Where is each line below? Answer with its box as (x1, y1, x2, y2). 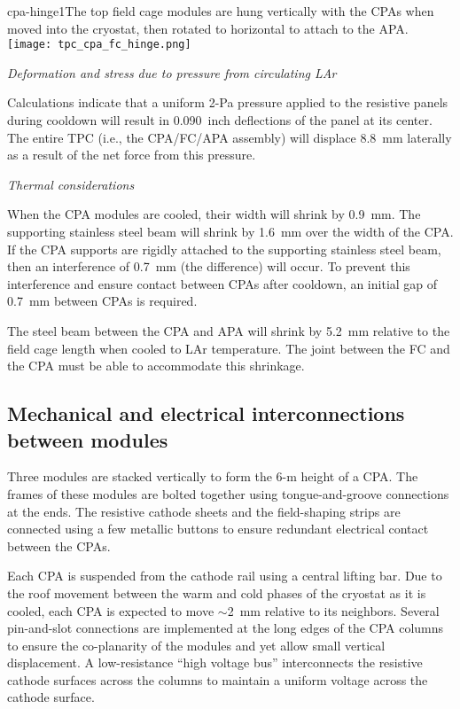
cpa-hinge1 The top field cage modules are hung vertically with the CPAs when (7, 2, 434, 19)
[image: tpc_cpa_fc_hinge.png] (7, 38, 191, 51)
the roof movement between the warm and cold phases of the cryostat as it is (7, 583, 426, 602)
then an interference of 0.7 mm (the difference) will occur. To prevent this (7, 257, 410, 276)
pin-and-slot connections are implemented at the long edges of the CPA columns (7, 619, 444, 637)
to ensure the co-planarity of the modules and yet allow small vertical (7, 635, 386, 654)
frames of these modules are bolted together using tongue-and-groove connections (7, 484, 449, 503)
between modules (7, 425, 168, 453)
